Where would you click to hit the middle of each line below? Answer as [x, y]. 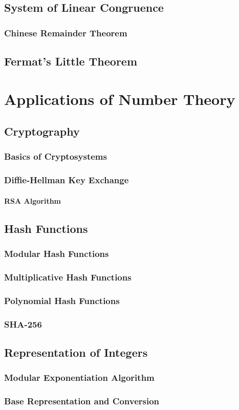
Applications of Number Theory [120, 99]
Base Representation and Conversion [82, 401]
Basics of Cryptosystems [56, 156]
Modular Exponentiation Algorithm [79, 377]
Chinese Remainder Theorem [66, 33]
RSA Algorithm [33, 200]
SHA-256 [23, 324]
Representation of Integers [76, 352]
